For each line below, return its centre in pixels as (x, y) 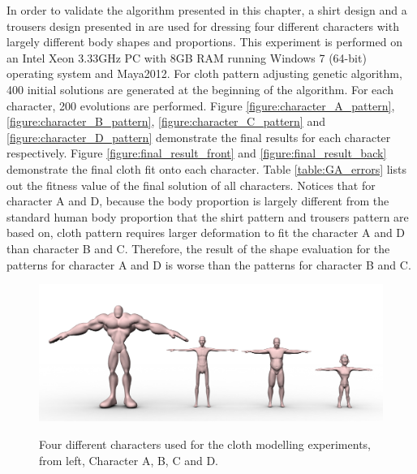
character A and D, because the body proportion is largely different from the (198, 201)
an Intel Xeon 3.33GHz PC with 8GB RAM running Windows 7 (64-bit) (187, 57)
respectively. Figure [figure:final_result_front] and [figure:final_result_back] (197, 153)
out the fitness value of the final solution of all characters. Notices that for (191, 185)
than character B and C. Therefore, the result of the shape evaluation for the (198, 248)
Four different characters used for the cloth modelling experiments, (205, 444)
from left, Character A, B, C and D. (129, 460)
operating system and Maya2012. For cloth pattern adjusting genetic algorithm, (204, 73)
